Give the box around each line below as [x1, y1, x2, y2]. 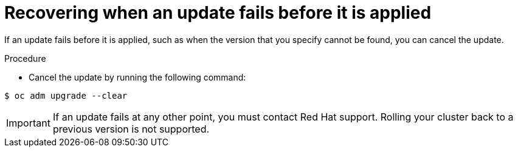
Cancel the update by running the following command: [29, 71, 246, 82]
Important [6, 116, 50, 129]
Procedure [4, 53, 46, 64]
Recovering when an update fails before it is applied [4, 2, 432, 23]
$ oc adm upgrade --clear [4, 90, 128, 101]
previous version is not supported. [52, 122, 210, 135]
